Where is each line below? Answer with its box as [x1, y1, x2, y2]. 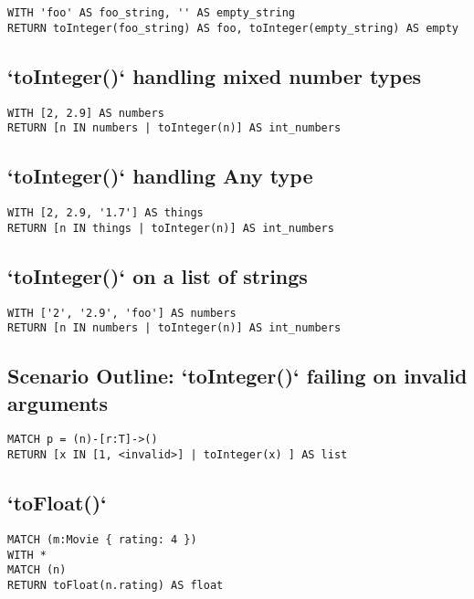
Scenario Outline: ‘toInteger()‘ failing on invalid [7, 362, 468, 390]
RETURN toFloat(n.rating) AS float [7, 578, 224, 592]
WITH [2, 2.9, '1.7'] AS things [7, 206, 204, 220]
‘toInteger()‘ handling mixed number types [7, 61, 422, 89]
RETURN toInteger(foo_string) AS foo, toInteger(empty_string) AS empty [7, 21, 458, 35]
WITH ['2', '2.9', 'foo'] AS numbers [7, 306, 237, 320]
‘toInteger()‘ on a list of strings [7, 261, 308, 289]
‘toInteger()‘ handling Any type [7, 162, 313, 190]
